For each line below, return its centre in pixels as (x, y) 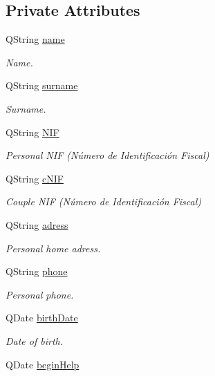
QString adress (37, 224)
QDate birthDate (42, 318)
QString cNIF (35, 178)
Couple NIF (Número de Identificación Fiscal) (104, 201)
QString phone (37, 271)
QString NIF (32, 132)
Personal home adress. (53, 248)
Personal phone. (40, 294)
